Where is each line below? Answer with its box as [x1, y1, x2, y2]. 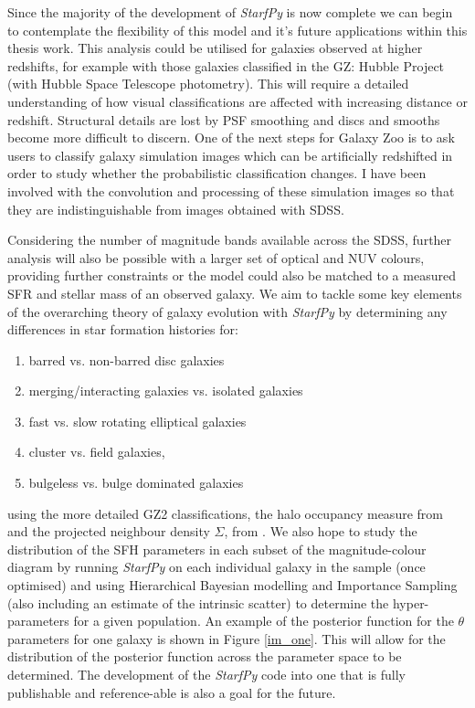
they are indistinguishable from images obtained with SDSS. [7, 199, 344, 218]
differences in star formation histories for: [7, 320, 238, 339]
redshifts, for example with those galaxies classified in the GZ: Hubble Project [7, 56, 445, 75]
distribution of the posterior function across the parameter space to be [7, 647, 402, 666]
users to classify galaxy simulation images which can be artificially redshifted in [7, 145, 453, 164]
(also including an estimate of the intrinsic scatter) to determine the [7, 593, 389, 612]
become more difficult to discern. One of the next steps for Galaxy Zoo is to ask [7, 128, 455, 147]
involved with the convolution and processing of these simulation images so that [7, 181, 455, 200]
